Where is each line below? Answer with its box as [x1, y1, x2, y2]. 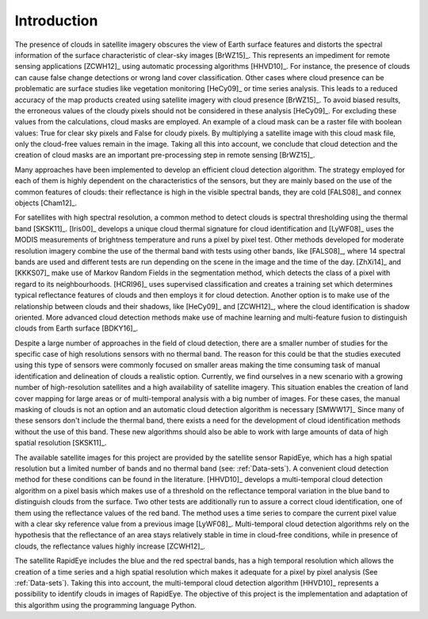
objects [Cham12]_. [14, 198, 78, 208]
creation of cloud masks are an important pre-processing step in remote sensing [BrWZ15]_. [14, 151, 315, 160]
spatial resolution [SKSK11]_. [14, 438, 107, 448]
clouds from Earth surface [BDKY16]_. [14, 323, 139, 333]
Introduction [14, 12, 98, 29]
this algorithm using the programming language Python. [14, 600, 197, 609]
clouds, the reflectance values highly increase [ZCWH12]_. [14, 541, 206, 551]
